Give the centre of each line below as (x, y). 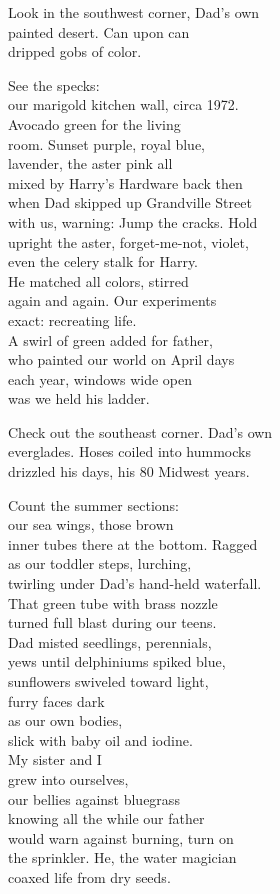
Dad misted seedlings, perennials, (110, 641)
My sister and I (55, 759)
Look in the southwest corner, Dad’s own (134, 12)
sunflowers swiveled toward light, (108, 681)
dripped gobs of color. (75, 51)
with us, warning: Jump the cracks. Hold (133, 221)
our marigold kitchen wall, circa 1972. (123, 104)
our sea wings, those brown (91, 524)
